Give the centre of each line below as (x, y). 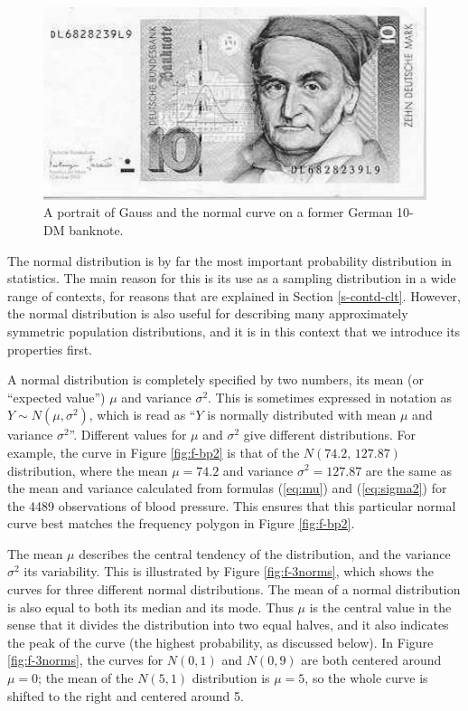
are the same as (408, 470)
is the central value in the (380, 607)
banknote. (96, 229)
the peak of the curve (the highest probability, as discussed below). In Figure (220, 642)
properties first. (50, 349)
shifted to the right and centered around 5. (126, 695)
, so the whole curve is (366, 678)
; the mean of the (86, 678)
